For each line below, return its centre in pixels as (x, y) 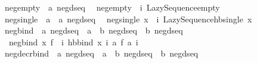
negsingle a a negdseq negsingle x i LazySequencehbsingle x (128, 19)
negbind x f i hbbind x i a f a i (73, 42)
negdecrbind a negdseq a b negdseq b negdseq (101, 53)
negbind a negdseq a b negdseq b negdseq (94, 30)
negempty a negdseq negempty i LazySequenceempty (112, 7)
